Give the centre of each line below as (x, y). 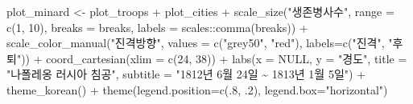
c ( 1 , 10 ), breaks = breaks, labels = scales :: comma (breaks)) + (157, 27)
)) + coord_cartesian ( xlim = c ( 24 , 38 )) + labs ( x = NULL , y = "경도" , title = (214, 58)
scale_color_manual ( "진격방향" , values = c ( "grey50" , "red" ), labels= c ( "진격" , (196, 43)
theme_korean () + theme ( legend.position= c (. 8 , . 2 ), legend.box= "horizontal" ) (197, 89)
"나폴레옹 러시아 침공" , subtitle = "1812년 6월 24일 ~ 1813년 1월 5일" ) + (186, 74)
